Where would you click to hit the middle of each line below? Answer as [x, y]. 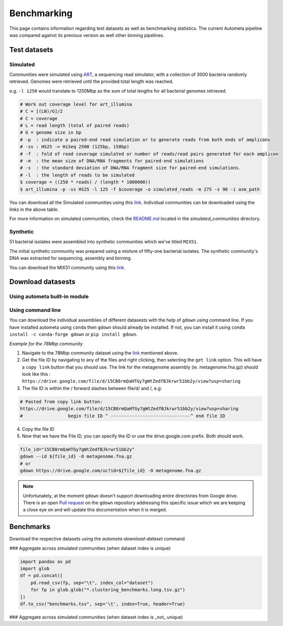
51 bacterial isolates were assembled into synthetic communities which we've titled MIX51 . [104, 242]
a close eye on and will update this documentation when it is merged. [95, 510]
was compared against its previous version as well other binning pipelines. [87, 35]
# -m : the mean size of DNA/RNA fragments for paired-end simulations [112, 161]
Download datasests [42, 282]
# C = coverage [39, 118]
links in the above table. [34, 209]
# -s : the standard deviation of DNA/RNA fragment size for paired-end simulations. [131, 168]
